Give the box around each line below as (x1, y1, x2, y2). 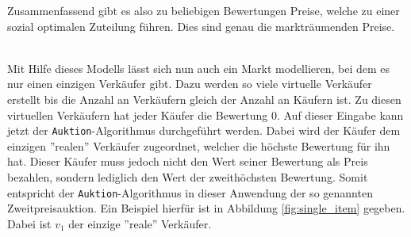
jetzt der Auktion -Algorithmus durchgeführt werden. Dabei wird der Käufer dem (7, 122, 401, 139)
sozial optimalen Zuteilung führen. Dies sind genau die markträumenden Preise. (7, 17, 395, 34)
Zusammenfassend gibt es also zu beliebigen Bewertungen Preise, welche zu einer (7, 2, 400, 18)
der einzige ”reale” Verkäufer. (68, 215, 212, 231)
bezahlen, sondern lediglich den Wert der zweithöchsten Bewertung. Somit (7, 169, 368, 185)
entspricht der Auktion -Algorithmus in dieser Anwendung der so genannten (7, 184, 373, 201)
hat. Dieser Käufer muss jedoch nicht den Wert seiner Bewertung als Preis (7, 153, 368, 170)
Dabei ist (7, 215, 52, 231)
